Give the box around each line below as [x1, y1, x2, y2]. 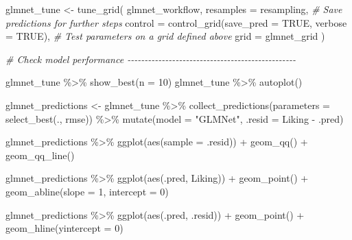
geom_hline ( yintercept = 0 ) [5, 221, 124, 235]
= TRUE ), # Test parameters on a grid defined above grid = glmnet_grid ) [5, 29, 325, 43]
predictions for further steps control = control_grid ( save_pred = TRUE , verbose [5, 15, 347, 29]
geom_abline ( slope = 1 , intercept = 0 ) [5, 184, 169, 198]
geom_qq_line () [5, 147, 75, 162]
